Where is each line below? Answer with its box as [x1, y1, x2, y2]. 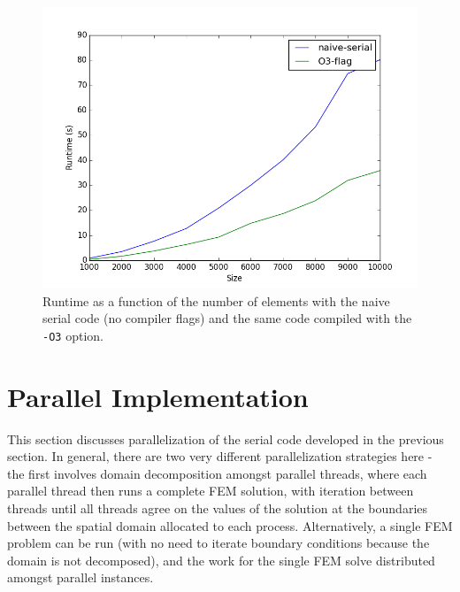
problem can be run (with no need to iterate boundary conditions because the [7, 534, 430, 552]
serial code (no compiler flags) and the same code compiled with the [42, 309, 412, 327]
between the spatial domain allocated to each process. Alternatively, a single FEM [7, 516, 453, 534]
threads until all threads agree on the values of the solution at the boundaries [7, 498, 428, 517]
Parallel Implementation [7, 378, 309, 414]
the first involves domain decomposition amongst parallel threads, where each [7, 464, 427, 482]
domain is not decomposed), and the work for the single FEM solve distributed [7, 550, 435, 569]
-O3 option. [42, 326, 103, 344]
